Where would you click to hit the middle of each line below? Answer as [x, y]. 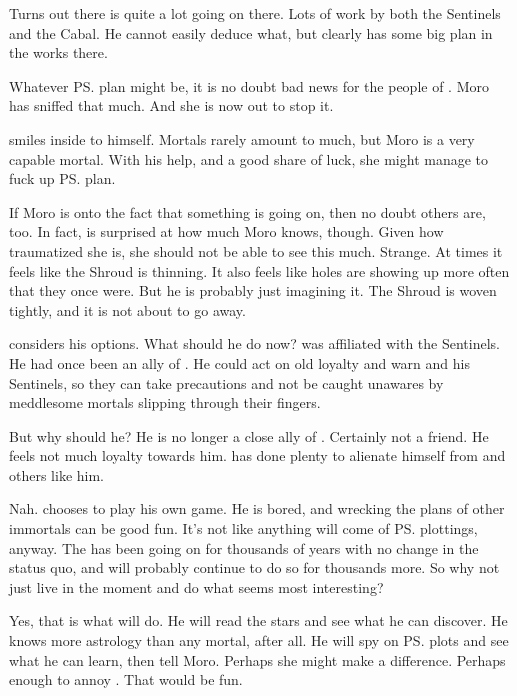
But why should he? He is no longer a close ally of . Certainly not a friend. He [249, 435]
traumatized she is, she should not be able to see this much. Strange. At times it [256, 250]
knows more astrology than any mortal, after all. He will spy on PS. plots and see [259, 640]
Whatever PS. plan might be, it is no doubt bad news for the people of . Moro [249, 85]
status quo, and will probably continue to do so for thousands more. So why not [254, 567]
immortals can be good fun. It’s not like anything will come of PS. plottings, [243, 528]
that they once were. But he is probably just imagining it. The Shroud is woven [253, 290]
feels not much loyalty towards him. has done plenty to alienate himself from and [257, 455]
